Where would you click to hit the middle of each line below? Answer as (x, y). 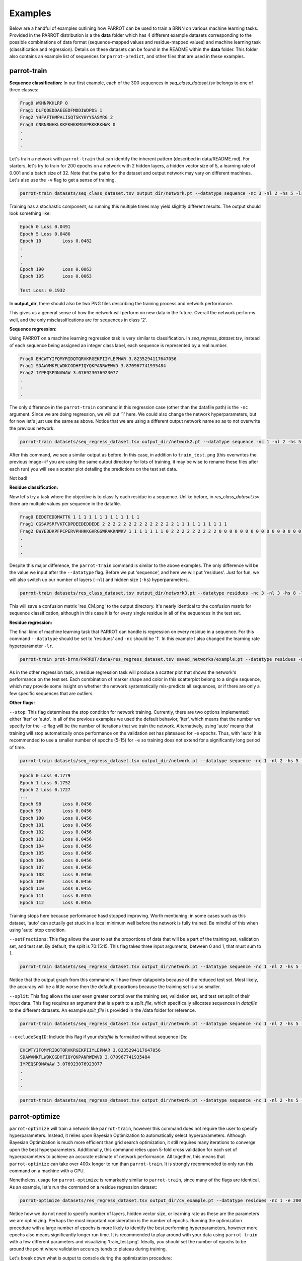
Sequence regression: (33, 329)
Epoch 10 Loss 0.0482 (56, 241)
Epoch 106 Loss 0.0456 (56, 860)
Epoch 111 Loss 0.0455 (56, 896)
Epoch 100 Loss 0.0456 (56, 818)
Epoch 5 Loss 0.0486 (45, 234)
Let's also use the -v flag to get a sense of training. (62, 180)
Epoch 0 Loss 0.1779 (45, 776)
